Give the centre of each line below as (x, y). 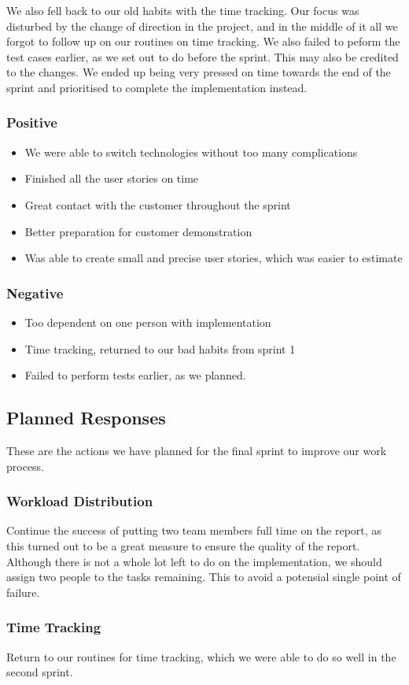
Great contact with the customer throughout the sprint (158, 204)
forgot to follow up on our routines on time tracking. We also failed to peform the (203, 41)
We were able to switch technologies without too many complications (191, 152)
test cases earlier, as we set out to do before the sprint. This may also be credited (203, 56)
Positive (32, 122)
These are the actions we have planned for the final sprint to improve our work (197, 450)
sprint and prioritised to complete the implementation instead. (157, 87)
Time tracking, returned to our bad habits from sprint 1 (160, 348)
